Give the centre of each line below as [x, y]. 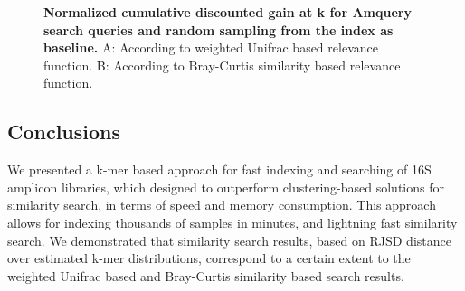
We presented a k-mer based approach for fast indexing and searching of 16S [219, 169]
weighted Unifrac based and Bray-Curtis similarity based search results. [206, 275]
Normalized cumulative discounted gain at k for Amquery [228, 12]
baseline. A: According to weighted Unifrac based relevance [211, 47]
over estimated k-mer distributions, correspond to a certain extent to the [209, 258]
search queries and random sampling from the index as [218, 29]
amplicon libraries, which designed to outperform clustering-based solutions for [226, 187]
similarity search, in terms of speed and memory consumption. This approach [222, 205]
